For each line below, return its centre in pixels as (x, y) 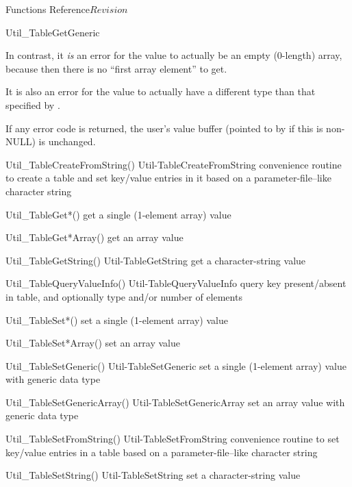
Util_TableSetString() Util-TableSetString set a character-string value (153, 475)
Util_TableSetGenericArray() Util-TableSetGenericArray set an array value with (175, 402)
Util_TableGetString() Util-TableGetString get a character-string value (156, 260)
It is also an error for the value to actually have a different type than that (161, 91)
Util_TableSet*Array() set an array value (93, 343)
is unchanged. (67, 141)
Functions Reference (48, 9)
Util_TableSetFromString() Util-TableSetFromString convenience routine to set (173, 439)
